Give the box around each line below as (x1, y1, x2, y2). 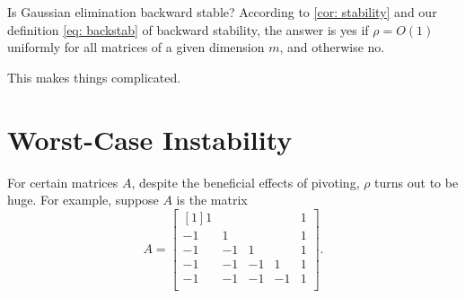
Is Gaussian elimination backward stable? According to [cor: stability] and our (7, 3, 437, 21)
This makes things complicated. (7, 67, 181, 86)
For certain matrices (7, 172, 118, 191)
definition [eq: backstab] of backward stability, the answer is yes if (7, 20, 369, 39)
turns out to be (374, 172, 459, 191)
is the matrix (176, 190, 248, 209)
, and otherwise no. (279, 38, 385, 57)
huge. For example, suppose (7, 190, 159, 209)
